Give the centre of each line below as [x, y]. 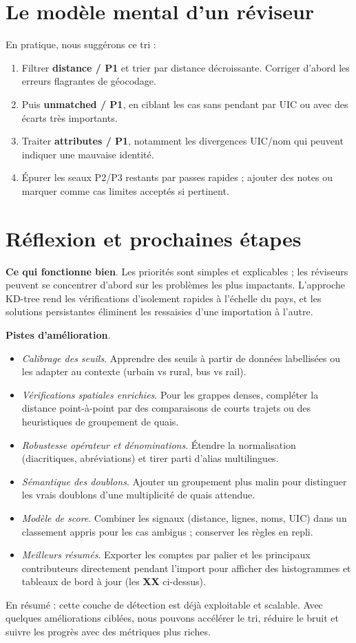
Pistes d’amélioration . [58, 334]
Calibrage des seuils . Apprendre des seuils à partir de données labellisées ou [181, 358]
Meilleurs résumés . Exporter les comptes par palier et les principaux [166, 555]
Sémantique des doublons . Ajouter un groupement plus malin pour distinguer [184, 481]
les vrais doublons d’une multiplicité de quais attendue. [138, 495]
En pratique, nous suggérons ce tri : [81, 44]
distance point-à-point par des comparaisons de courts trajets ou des [166, 408]
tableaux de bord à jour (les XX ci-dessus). [114, 581]
